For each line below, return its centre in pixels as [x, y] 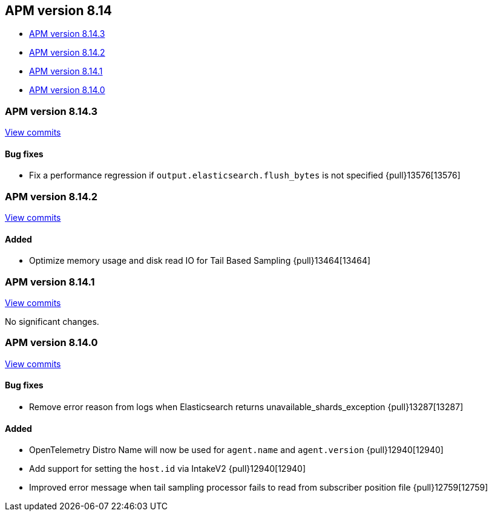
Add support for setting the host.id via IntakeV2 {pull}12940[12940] [168, 469]
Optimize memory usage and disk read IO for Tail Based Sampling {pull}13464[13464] [200, 261]
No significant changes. [52, 322]
